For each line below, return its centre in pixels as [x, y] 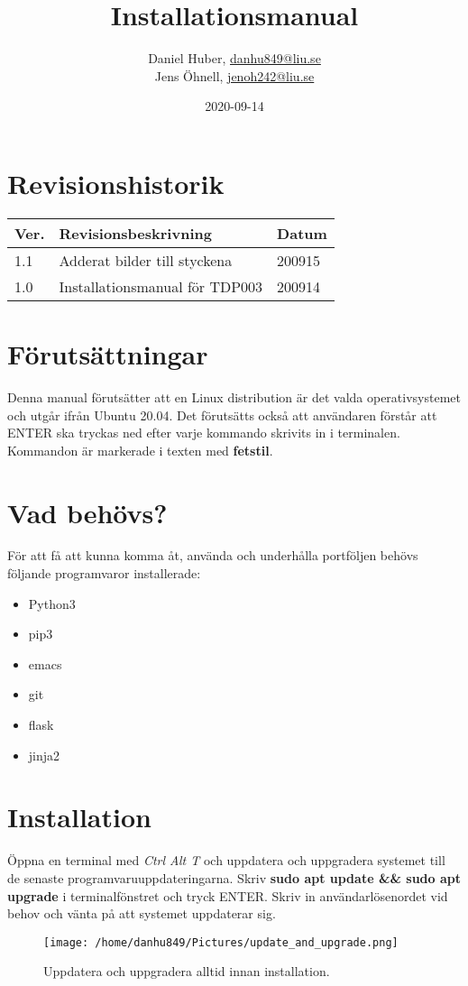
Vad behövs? [87, 512]
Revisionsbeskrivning [135, 233]
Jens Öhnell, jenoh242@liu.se [234, 75]
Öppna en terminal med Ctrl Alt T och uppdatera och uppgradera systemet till [226, 860]
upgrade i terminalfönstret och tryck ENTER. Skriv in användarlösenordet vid [228, 895]
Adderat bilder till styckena [146, 260]
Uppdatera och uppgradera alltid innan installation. [187, 971]
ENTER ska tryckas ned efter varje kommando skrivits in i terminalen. [204, 433]
